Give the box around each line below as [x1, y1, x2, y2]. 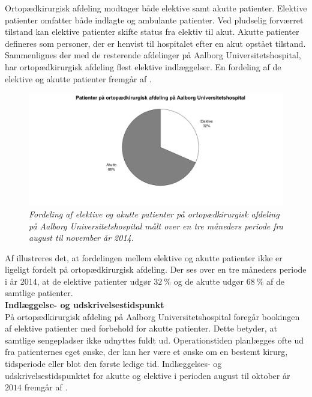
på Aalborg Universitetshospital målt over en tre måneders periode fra [29, 219, 283, 232]
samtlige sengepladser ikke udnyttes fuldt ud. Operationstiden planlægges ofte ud [5, 333, 304, 346]
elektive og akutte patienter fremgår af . [5, 72, 152, 85]
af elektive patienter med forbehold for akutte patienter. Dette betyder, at [5, 322, 277, 335]
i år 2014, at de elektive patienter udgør [5, 274, 151, 287]
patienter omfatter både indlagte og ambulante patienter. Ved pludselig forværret [5, 13, 304, 26]
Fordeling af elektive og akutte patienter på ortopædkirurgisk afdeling [29, 207, 280, 220]
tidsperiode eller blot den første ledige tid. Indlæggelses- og [5, 357, 222, 370]
